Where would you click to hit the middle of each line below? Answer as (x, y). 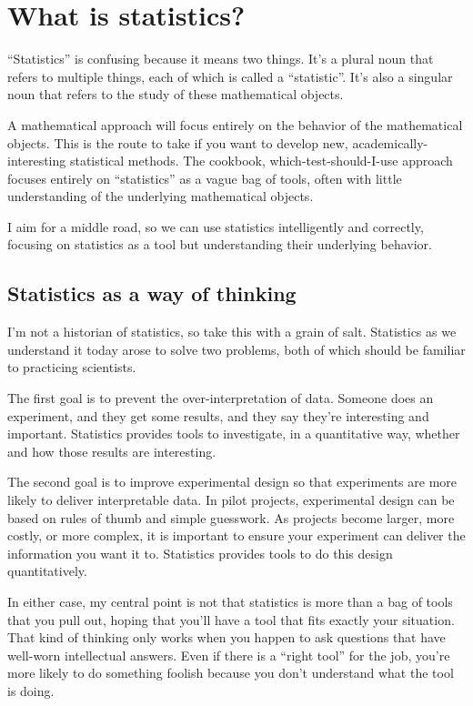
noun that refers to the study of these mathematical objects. (176, 94)
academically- (390, 142)
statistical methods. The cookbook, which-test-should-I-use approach (261, 161)
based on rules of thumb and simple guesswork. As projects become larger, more (231, 517)
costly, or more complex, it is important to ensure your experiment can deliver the (236, 535)
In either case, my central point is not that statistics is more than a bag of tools (230, 601)
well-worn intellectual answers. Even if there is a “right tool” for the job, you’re (229, 655)
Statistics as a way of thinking (152, 293)
